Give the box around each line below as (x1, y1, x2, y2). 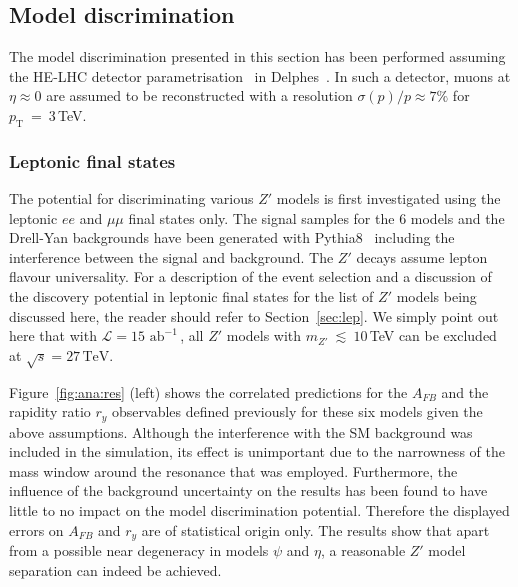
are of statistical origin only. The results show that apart (141, 519, 490, 540)
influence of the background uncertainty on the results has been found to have (9, 480, 488, 501)
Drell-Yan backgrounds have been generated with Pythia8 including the (9, 227, 455, 248)
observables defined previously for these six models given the (112, 401, 483, 422)
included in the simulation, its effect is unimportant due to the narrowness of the (9, 441, 505, 462)
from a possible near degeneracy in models (9, 539, 269, 560)
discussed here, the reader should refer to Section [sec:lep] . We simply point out (9, 305, 499, 326)
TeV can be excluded (369, 325, 497, 346)
